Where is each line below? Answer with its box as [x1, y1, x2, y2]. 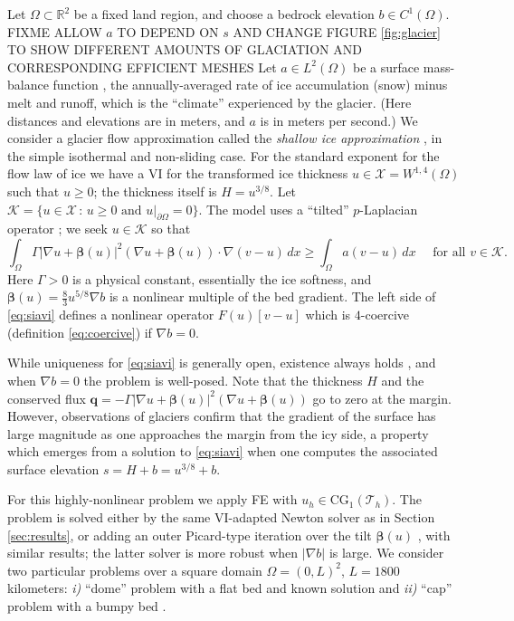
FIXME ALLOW [7, 22, 102, 41]
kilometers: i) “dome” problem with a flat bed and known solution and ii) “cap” [7, 578, 452, 597]
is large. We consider [328, 543, 444, 562]
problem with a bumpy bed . [7, 597, 167, 616]
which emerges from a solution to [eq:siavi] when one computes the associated [7, 442, 438, 461]
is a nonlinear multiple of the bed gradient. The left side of [109, 287, 436, 306]
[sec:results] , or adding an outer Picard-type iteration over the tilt [7, 525, 372, 544]
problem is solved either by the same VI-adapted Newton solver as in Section [7, 508, 435, 527]
